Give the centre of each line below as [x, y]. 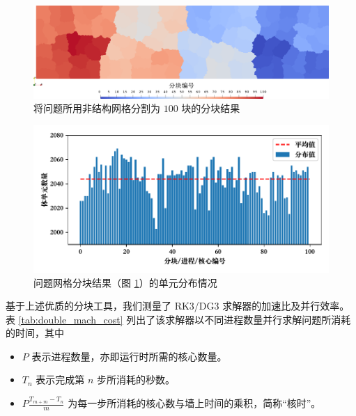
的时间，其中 [35, 333]
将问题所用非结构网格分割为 [97, 108]
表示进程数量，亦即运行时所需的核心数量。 [129, 356]
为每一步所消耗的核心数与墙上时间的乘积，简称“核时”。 [194, 403]
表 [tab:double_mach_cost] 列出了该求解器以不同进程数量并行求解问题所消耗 [178, 319]
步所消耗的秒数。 [136, 379]
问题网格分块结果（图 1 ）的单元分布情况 [125, 282]
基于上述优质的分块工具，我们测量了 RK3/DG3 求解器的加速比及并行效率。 [178, 306]
